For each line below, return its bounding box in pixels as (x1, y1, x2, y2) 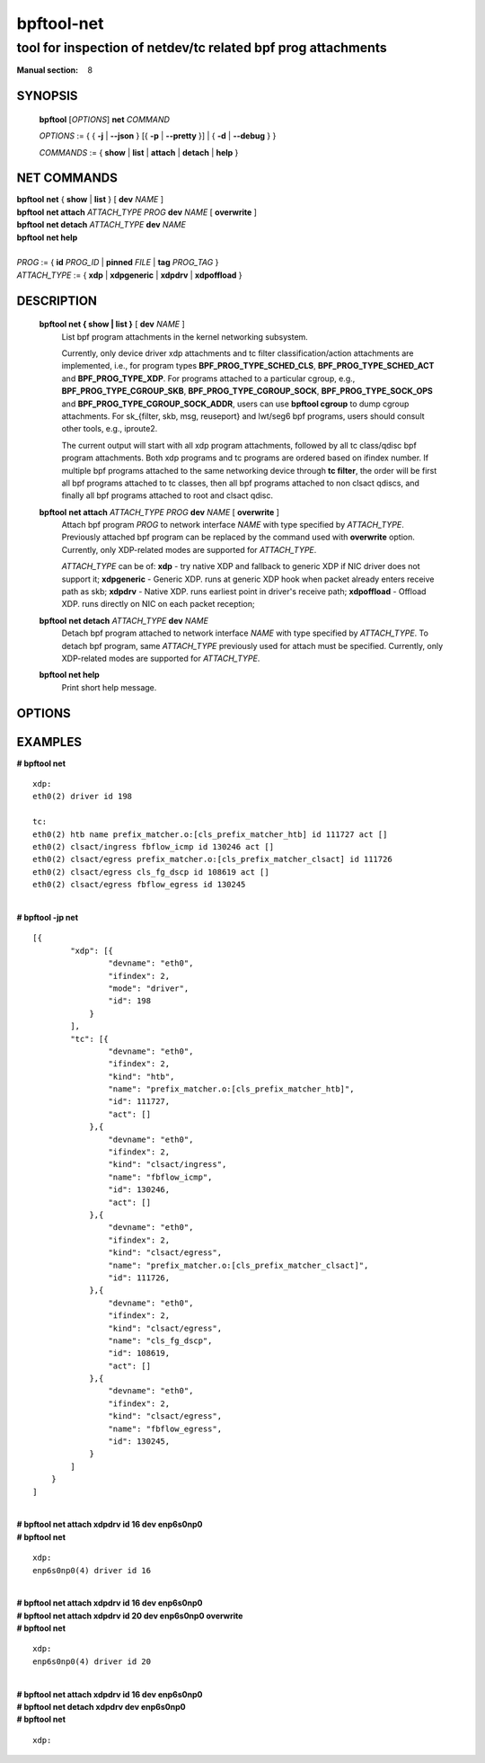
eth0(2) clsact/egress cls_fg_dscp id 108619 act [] (32, 867, 269, 877)
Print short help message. (61, 681, 157, 692)
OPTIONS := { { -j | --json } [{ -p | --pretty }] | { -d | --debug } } (39, 130, 277, 141)
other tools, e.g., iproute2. (61, 423, 158, 434)
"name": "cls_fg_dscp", (108, 1335, 213, 1346)
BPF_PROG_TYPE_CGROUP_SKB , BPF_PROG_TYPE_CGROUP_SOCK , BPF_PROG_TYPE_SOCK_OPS (61, 386, 433, 396)
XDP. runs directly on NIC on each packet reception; (61, 599, 255, 610)
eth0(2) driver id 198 (32, 791, 133, 802)
